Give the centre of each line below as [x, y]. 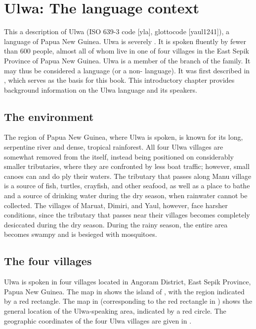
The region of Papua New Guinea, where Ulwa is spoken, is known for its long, [124, 137]
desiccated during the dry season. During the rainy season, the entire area [116, 224]
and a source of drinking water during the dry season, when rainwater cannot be [126, 195]
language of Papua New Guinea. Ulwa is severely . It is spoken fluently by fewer [125, 41]
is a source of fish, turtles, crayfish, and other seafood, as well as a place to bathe [127, 186]
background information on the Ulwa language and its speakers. [101, 89]
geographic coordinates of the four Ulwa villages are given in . [98, 320]
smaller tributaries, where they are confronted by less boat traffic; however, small [127, 166]
